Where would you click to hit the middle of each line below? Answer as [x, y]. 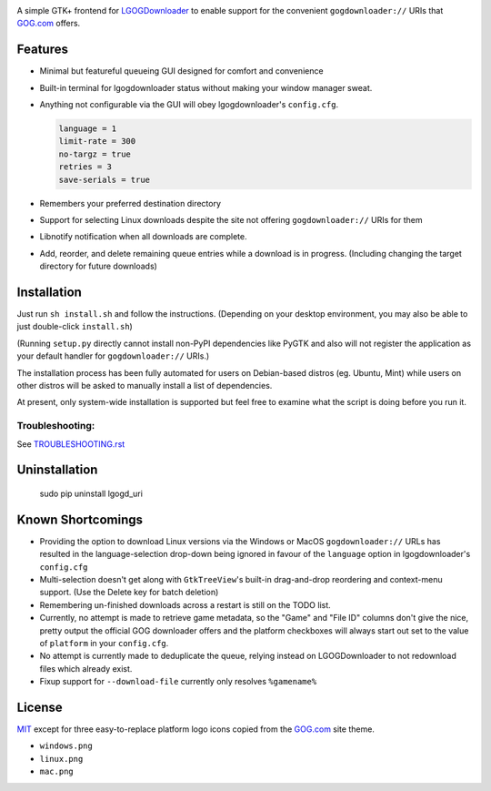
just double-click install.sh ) [75, 327]
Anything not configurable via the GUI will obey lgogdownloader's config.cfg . [189, 105]
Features [42, 50]
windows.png [66, 746]
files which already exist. [86, 668]
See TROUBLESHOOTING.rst [71, 444]
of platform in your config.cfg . [104, 643]
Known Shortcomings [80, 519]
